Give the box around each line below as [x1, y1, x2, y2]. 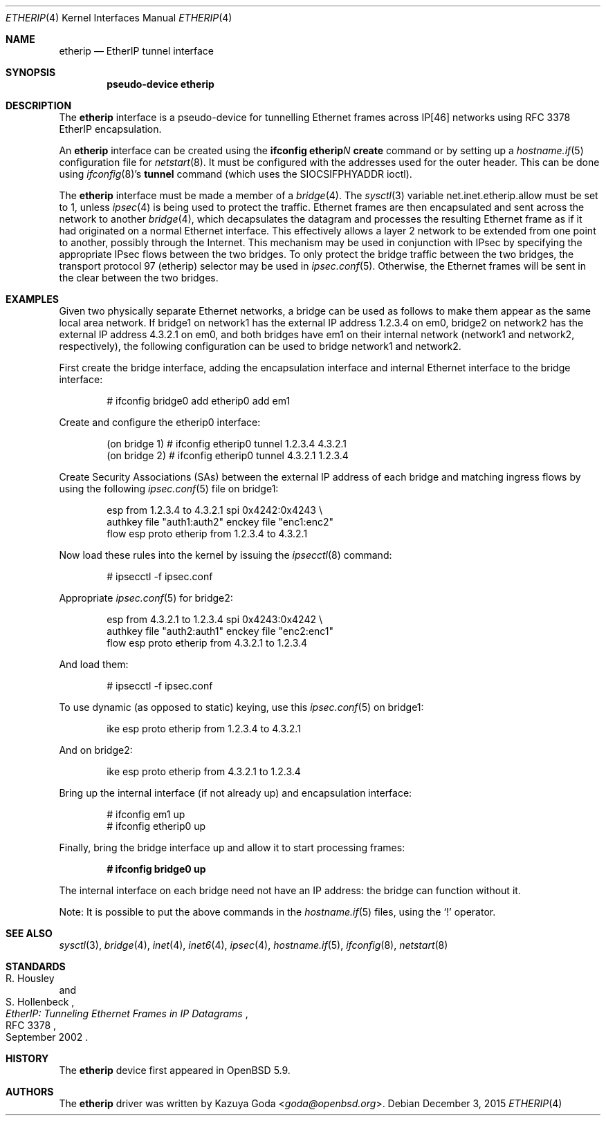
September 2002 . [6, 1031, 89, 1043]
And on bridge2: [59, 744, 133, 756]
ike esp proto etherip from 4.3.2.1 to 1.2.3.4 [107, 766, 301, 777]
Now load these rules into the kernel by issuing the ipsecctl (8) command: [59, 549, 392, 561]
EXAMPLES [6, 293, 59, 305]
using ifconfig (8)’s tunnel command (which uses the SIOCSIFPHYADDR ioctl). [59, 168, 412, 180]
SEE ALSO [6, 927, 53, 939]
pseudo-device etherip [107, 78, 214, 90]
